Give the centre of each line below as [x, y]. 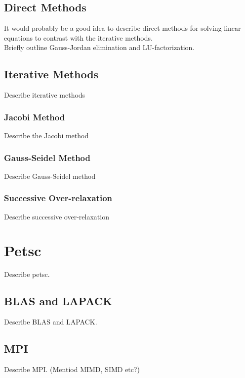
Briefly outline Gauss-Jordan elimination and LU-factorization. [99, 47]
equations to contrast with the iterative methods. [78, 37]
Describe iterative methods [45, 95]
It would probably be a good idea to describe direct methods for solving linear [122, 28]
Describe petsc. [27, 274]
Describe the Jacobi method [46, 135]
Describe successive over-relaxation [57, 216]
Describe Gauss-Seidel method [50, 176]
